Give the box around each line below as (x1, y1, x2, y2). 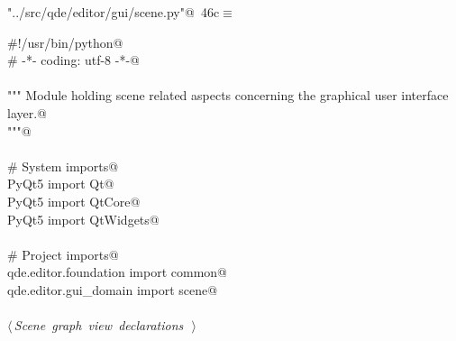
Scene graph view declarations (14, 316, 184, 335)
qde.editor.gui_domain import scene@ (7, 280, 218, 299)
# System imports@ (7, 156, 119, 175)
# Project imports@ (7, 244, 119, 263)
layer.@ (7, 103, 47, 122)
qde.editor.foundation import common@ (7, 263, 227, 281)
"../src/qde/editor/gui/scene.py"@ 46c (7, 3, 220, 21)
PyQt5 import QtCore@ (7, 191, 141, 210)
